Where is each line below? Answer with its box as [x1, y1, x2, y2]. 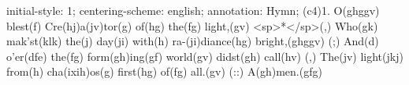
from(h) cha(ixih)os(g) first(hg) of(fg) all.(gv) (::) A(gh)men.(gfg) [6, 63, 322, 80]
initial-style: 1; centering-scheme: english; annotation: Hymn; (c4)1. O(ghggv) [6, 2, 380, 18]
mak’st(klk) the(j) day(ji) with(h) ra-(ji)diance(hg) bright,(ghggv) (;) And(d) [6, 33, 379, 49]
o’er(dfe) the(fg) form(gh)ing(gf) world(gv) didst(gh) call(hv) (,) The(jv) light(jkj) [6, 48, 403, 64]
